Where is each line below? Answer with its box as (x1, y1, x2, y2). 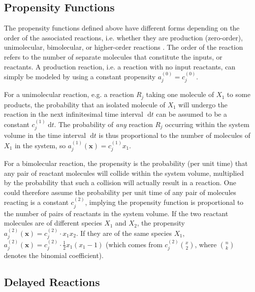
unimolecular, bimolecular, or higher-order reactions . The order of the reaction (4, 42, 243, 52)
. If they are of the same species (76, 227, 172, 238)
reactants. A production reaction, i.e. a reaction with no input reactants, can (4, 61, 236, 71)
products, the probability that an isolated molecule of (4, 99, 165, 109)
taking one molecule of (146, 89, 214, 99)
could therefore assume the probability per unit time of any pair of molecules (4, 187, 236, 197)
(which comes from (105, 239, 163, 249)
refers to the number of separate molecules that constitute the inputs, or (4, 51, 223, 62)
